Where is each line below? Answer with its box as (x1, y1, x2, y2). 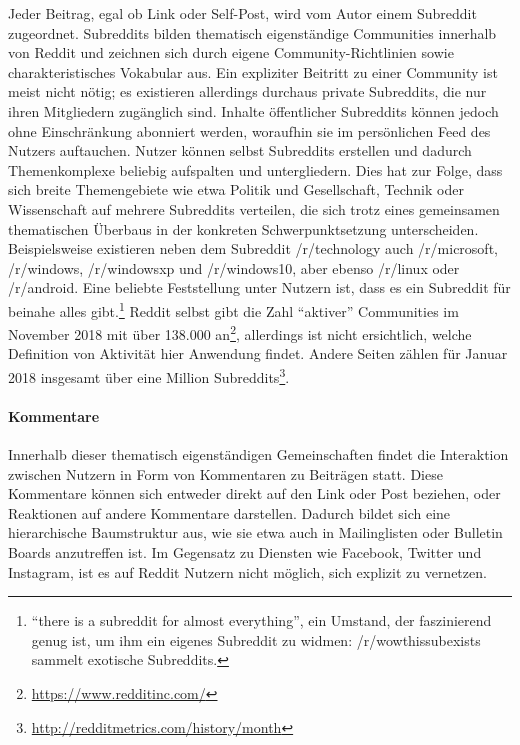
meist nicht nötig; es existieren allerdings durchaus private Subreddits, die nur (8, 81, 487, 102)
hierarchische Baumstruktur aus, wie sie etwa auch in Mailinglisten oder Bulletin (8, 522, 503, 543)
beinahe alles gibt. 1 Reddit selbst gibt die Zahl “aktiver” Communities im (8, 297, 459, 321)
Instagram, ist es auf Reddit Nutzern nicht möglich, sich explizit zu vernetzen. (8, 561, 487, 582)
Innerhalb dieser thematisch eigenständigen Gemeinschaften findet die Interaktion (8, 444, 509, 465)
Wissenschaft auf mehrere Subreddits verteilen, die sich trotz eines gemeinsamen (8, 198, 500, 219)
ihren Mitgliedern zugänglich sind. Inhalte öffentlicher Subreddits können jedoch (8, 100, 499, 121)
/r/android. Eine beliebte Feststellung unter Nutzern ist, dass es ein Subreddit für (8, 277, 511, 298)
